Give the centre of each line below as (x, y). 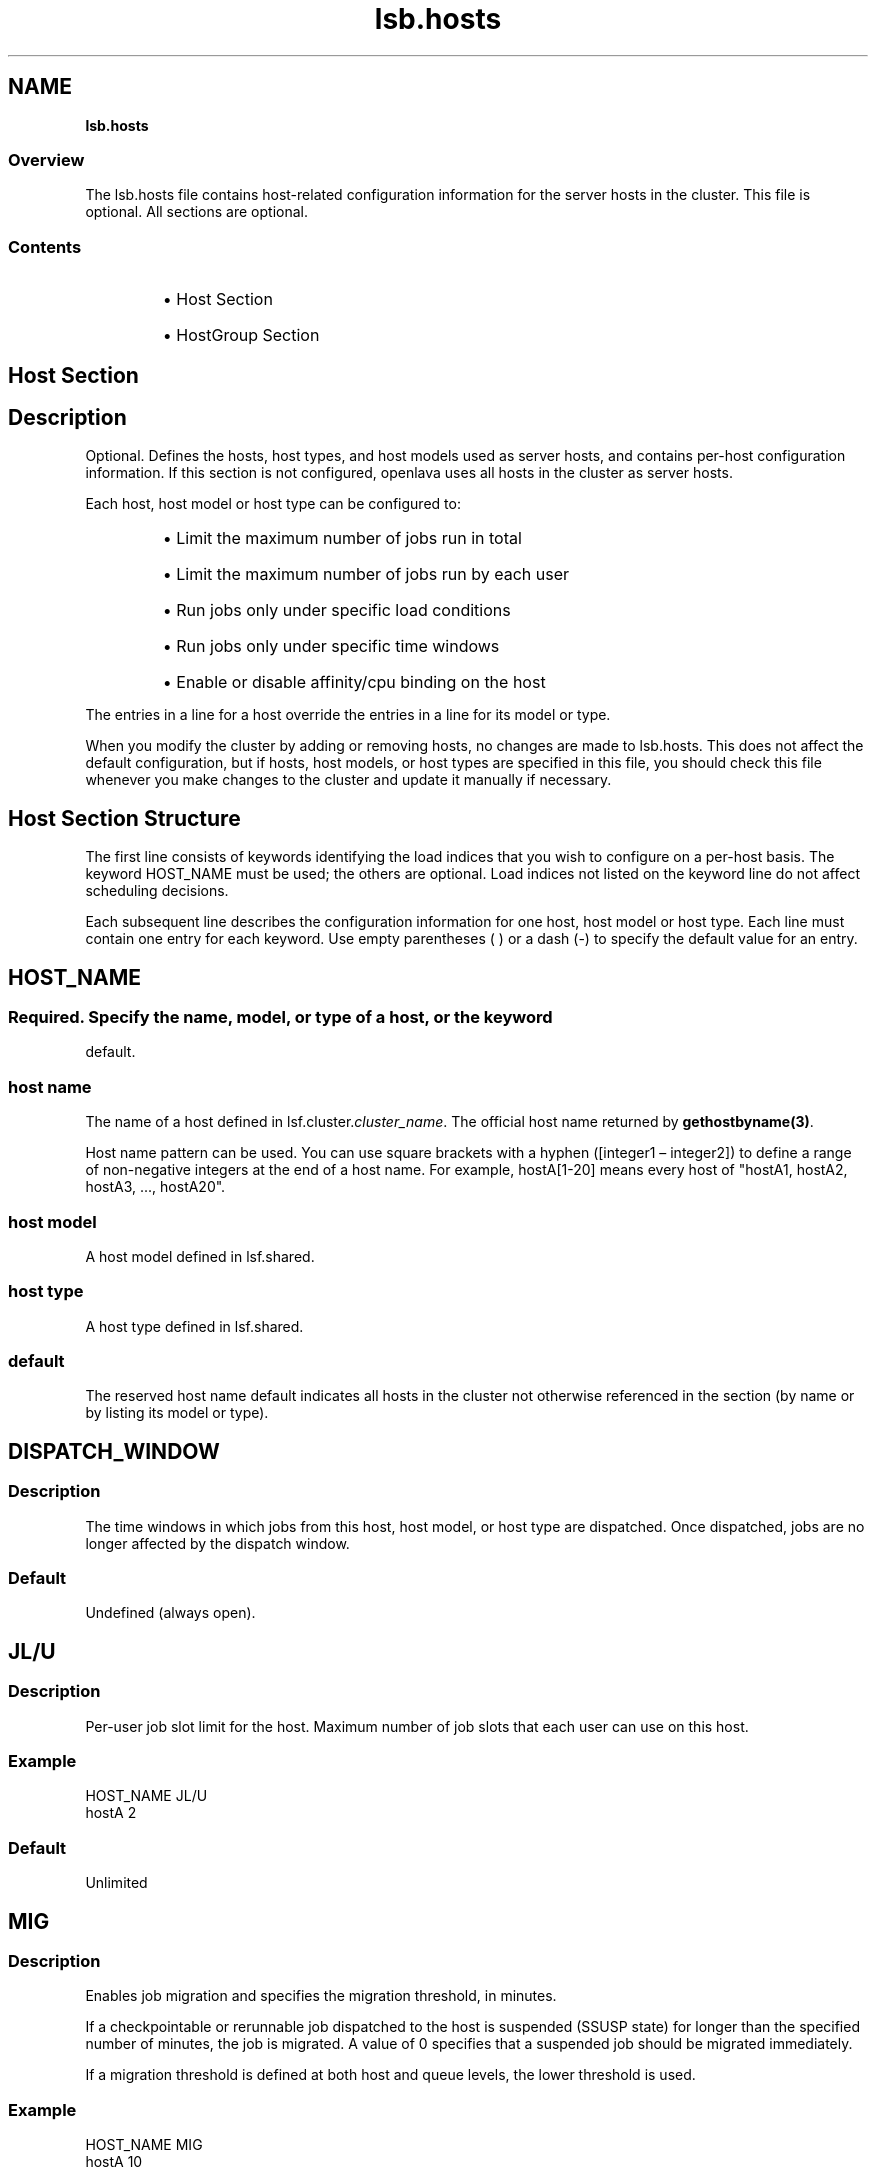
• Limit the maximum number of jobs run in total (342, 538)
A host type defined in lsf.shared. (194, 1326)
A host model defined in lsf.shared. (200, 1256)
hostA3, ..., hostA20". (155, 1187)
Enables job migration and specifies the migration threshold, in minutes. (321, 1996)
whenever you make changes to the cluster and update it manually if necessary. (348, 780)
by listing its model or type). (177, 1413)
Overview (46, 159)
